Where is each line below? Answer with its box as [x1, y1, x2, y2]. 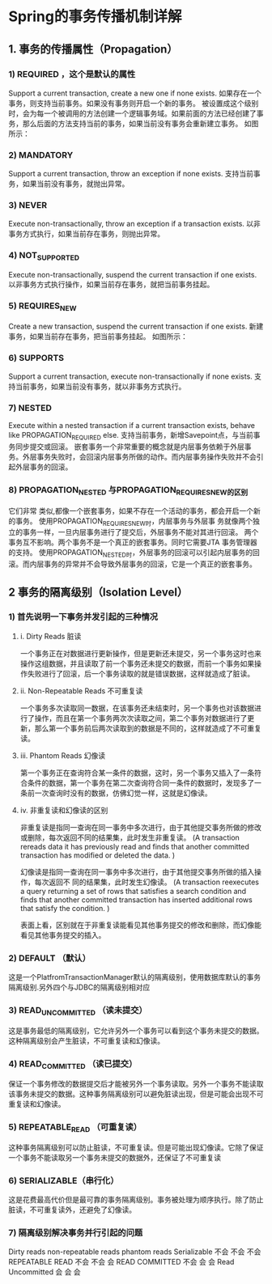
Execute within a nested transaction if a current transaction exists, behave [8, 421, 255, 430]
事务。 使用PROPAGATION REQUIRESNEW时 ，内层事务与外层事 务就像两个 [15, 515, 253, 528]
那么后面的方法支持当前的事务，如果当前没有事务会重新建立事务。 [22, 118, 243, 128]
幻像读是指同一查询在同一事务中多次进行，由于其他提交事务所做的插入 [19, 867, 255, 876]
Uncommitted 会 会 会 [8, 1267, 81, 1277]
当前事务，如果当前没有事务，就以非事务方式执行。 [15, 381, 186, 391]
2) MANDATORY [8, 149, 74, 160]
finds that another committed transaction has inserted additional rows [19, 895, 253, 905]
